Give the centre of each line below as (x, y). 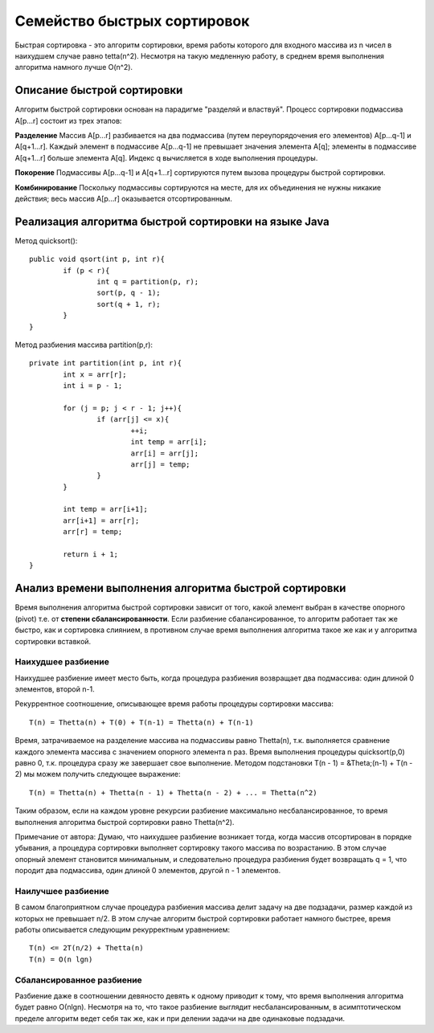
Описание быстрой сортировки (99, 90)
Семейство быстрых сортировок (132, 21)
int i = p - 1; (93, 386)
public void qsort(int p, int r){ (97, 259)
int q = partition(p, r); (148, 282)
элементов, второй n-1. (55, 689)
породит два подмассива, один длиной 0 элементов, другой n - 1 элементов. (148, 871)
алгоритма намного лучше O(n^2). (74, 67)
